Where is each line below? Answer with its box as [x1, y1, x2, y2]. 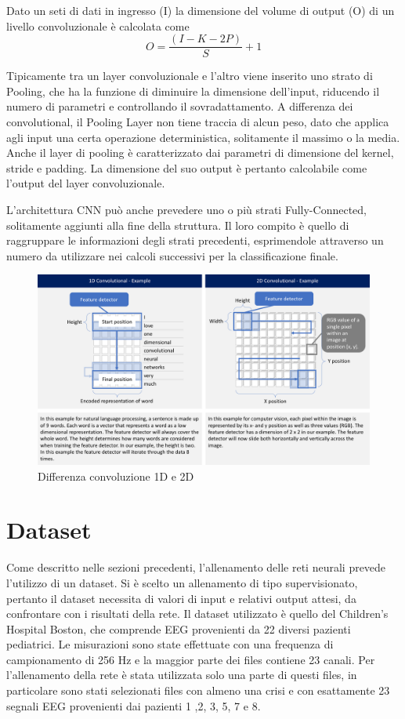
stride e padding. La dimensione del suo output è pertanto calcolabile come [6, 159, 367, 176]
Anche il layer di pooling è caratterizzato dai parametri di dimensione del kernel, [6, 144, 394, 161]
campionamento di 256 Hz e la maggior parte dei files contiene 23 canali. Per [6, 651, 375, 667]
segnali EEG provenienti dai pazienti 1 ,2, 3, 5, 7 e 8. [6, 697, 261, 714]
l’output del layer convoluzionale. [6, 175, 165, 191]
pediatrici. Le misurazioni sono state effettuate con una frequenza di [6, 636, 334, 652]
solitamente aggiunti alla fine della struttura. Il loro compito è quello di [6, 216, 349, 233]
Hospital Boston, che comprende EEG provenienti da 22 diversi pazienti [6, 620, 351, 637]
